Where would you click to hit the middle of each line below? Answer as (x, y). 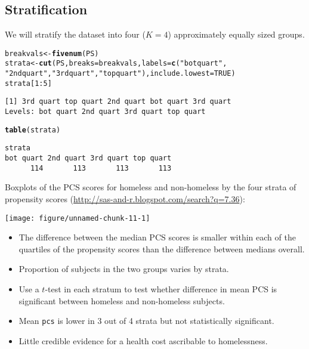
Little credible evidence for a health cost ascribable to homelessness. (143, 340)
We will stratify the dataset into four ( (75, 34)
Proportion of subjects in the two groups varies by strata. (124, 269)
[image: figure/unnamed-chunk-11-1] (78, 218)
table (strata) (33, 130)
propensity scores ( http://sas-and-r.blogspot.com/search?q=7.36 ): (125, 198)
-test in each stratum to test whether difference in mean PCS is (161, 288)
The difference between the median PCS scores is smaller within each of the (157, 237)
